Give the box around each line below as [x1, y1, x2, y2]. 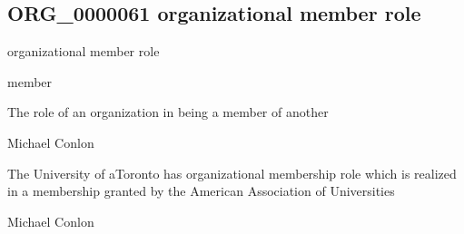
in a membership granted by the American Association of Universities [7, 181, 395, 200]
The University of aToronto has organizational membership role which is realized [7, 163, 457, 182]
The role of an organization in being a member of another [7, 102, 329, 122]
